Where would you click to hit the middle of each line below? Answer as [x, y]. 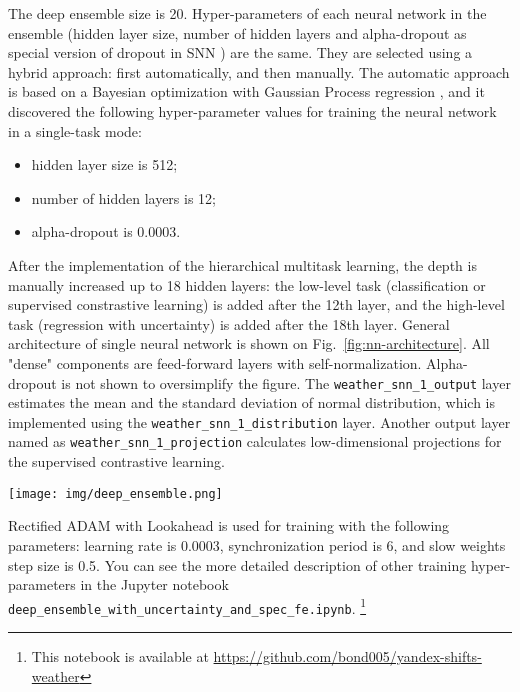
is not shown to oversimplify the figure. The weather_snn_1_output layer [286, 382]
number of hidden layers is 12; [123, 197]
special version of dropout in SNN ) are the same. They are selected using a [240, 52]
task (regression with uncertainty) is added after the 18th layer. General [229, 323]
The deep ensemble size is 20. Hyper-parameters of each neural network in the [247, 13]
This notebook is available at [120, 656]
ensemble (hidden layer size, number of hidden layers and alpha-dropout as [237, 32]
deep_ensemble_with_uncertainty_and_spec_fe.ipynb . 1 [187, 606]
